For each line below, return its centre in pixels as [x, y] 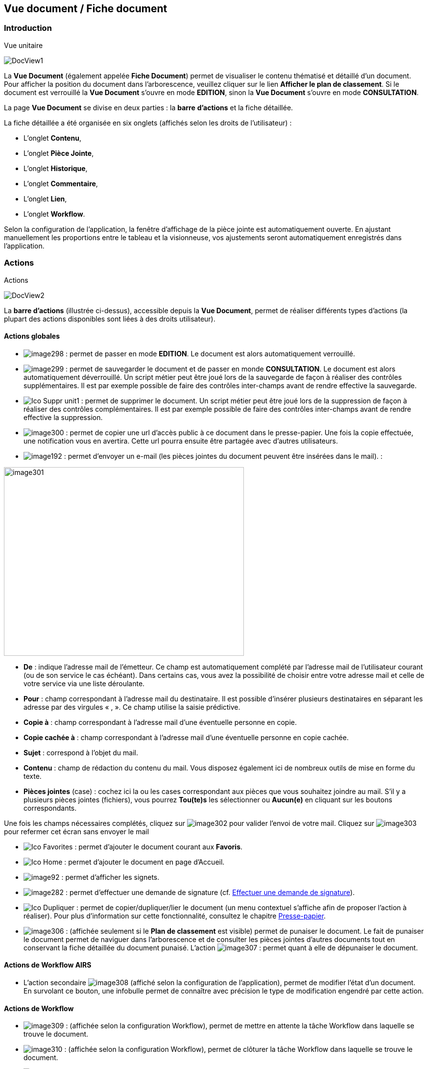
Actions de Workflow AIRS [48, 965]
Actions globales [32, 336]
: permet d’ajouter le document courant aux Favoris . [159, 846]
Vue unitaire [24, 45]
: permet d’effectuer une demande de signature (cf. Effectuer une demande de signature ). [210, 892]
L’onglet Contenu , [52, 138]
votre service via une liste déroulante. [84, 683]
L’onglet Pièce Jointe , [59, 153]
